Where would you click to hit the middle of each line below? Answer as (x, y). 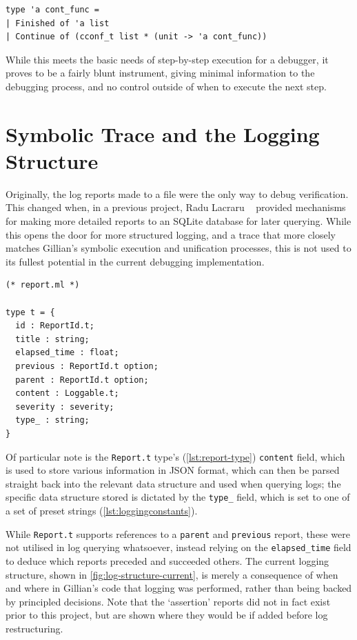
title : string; (52, 339)
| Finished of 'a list (58, 23)
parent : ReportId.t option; (82, 380)
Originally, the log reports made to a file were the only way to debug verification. (177, 193)
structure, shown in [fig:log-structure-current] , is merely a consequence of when (172, 574)
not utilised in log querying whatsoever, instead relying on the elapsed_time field (178, 547)
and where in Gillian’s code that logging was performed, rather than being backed (179, 588)
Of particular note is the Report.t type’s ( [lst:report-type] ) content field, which (175, 456)
